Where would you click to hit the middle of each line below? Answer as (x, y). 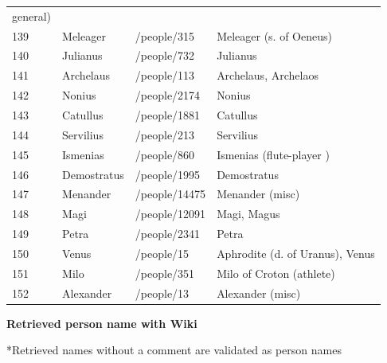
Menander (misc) (258, 194)
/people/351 (165, 273)
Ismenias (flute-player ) (273, 154)
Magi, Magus (248, 214)
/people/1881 (168, 114)
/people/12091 (170, 214)
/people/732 (165, 55)
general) (32, 16)
